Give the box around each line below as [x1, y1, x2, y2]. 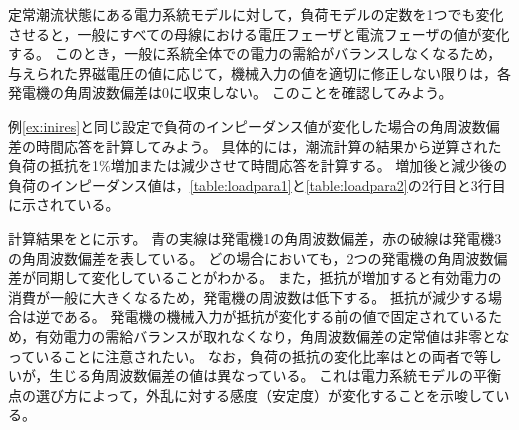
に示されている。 [8, 194, 120, 215]
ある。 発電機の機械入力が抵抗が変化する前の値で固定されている [63, 306, 489, 327]
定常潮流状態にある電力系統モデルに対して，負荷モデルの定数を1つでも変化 [8, 4, 504, 24]
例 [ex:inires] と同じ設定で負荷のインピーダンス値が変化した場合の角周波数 [8, 115, 486, 136]
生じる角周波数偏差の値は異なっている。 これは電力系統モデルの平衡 [49, 365, 502, 386]
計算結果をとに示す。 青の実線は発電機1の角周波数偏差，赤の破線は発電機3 [8, 227, 502, 248]
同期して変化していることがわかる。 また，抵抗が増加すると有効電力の [35, 267, 502, 288]
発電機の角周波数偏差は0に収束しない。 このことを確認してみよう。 [8, 82, 453, 103]
